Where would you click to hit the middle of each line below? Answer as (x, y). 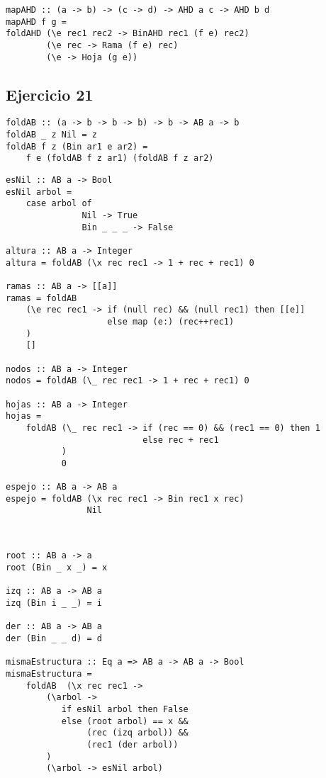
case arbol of (59, 204)
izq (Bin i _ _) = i (54, 603)
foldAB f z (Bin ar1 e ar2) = (77, 146)
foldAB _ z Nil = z (51, 135)
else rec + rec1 (181, 440)
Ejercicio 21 (50, 94)
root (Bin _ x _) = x (57, 568)
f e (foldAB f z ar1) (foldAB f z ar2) (120, 158)
